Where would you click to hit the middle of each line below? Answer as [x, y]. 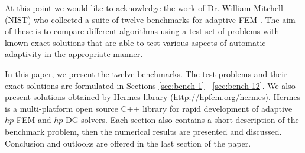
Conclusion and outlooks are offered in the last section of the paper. [128, 143]
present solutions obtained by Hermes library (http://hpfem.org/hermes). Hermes [153, 97]
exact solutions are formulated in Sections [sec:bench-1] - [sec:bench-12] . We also [150, 85]
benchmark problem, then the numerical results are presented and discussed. [143, 131]
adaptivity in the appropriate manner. [74, 54]
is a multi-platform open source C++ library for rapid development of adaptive [149, 108]
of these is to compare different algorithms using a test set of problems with [142, 31]
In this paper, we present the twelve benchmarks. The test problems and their [146, 73]
